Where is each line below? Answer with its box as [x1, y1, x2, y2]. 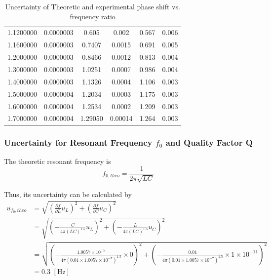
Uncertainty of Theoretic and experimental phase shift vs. [5, 1, 180, 11]
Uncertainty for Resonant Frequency [4, 136, 153, 149]
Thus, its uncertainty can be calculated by [4, 189, 132, 199]
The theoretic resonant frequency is [4, 156, 111, 166]
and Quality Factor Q [165, 136, 253, 149]
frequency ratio [70, 11, 116, 21]
